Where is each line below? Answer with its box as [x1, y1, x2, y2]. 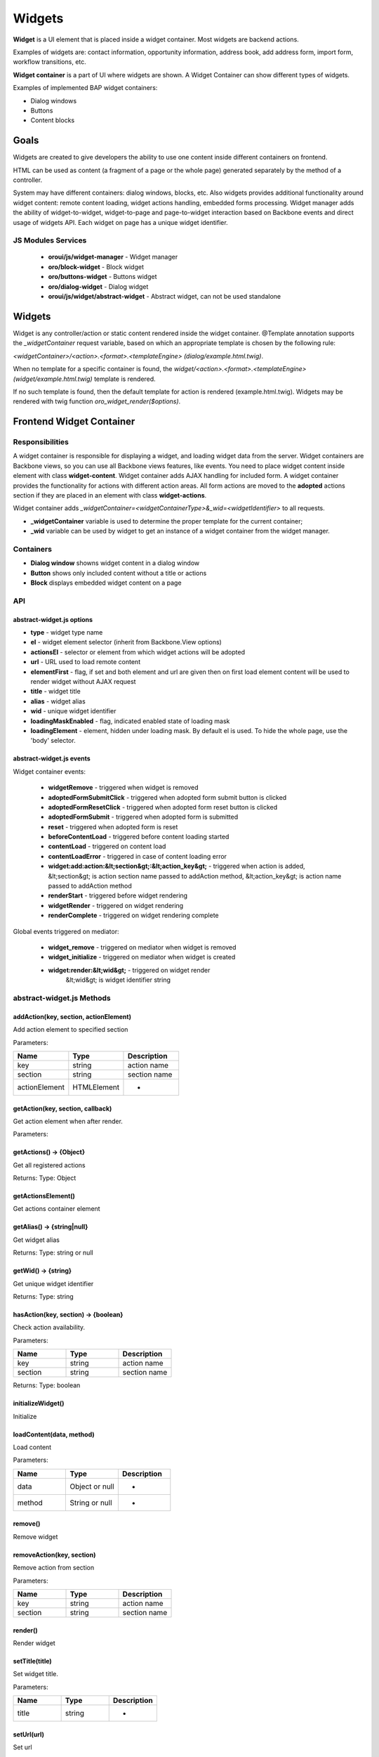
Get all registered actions [13, 1160, 86, 1169]
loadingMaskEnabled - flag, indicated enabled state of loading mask [30, 717, 230, 725]
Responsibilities [13, 437, 69, 447]
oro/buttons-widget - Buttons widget [48, 273, 157, 281]
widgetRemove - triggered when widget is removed [48, 784, 199, 792]
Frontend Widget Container [13, 415, 135, 428]
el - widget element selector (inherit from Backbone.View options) [30, 638, 222, 647]
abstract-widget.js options [13, 615, 93, 623]
